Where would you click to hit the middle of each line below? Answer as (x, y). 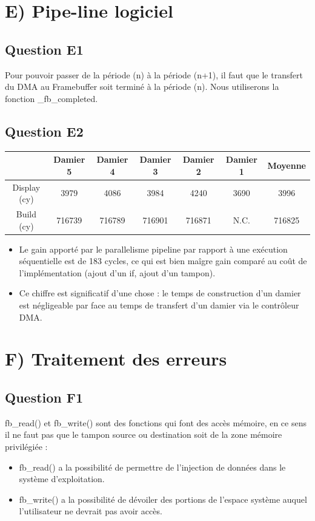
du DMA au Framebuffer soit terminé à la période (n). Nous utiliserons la (142, 87)
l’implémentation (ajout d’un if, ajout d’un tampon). (117, 272)
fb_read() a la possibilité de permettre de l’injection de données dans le (152, 467)
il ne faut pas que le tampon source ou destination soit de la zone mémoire (144, 434)
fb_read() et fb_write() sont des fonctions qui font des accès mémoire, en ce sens (156, 422)
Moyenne (287, 165)
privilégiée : (26, 446)
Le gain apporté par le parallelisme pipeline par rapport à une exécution (153, 249)
